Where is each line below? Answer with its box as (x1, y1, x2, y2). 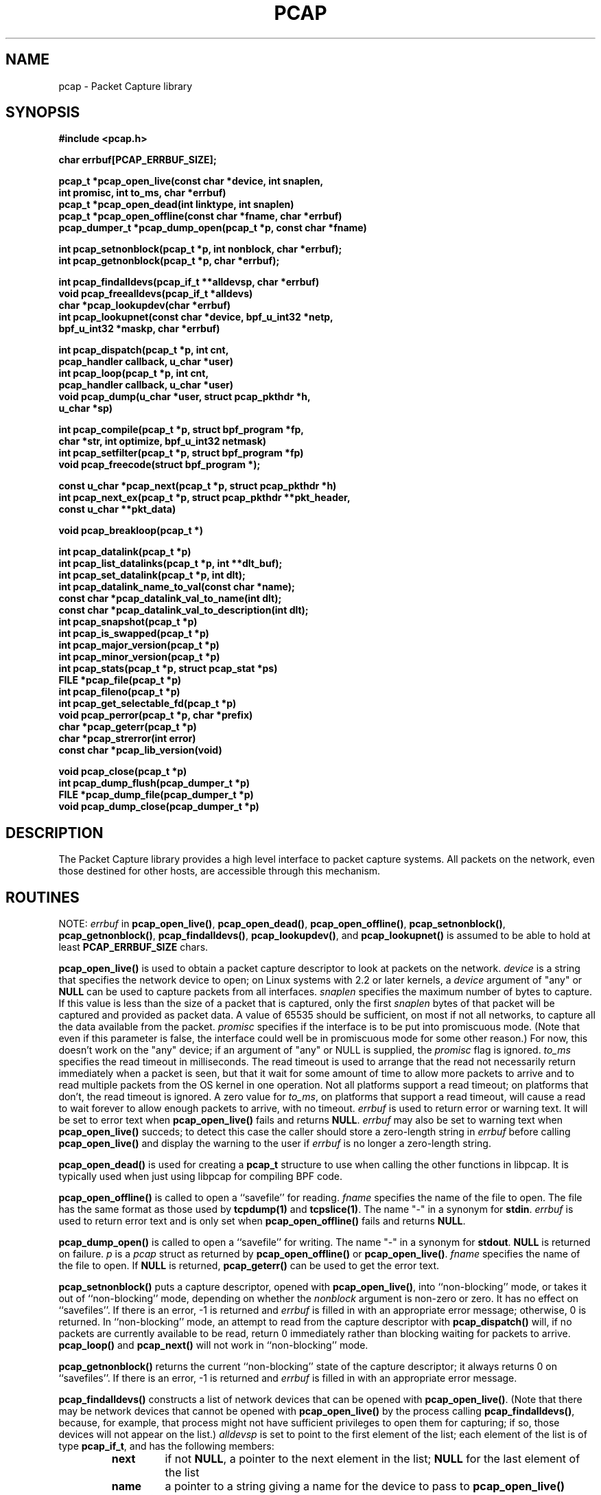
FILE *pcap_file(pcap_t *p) (58, 674, 182, 686)
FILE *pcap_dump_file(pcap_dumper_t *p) (58, 789, 254, 801)
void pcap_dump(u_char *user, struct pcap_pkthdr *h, (58, 391, 311, 403)
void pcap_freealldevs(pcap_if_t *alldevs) (58, 288, 253, 300)
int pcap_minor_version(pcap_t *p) (58, 651, 220, 663)
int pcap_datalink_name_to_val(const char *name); (58, 581, 295, 593)
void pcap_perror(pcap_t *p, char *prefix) (58, 709, 253, 721)
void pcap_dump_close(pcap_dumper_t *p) (58, 800, 259, 813)
